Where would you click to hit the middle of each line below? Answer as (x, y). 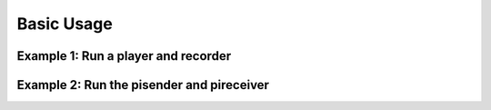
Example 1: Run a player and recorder (124, 56)
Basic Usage (65, 24)
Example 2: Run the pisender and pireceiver (143, 85)
